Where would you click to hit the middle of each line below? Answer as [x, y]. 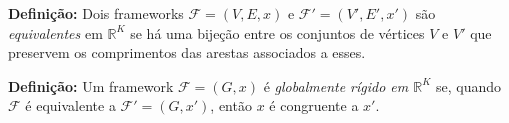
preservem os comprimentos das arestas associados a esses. [187, 52]
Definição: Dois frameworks [96, 13]
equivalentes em [55, 32]
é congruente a [314, 105]
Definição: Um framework [91, 85]
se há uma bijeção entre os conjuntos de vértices [277, 32]
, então [231, 105]
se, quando [468, 85]
